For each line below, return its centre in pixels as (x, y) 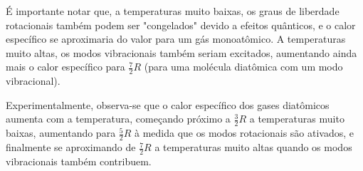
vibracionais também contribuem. (79, 161)
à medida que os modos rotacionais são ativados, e (244, 133)
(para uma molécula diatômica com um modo (243, 67)
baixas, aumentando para (61, 133)
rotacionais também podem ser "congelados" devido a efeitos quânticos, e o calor (181, 25)
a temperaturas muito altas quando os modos (253, 147)
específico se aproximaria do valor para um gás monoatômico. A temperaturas (176, 39)
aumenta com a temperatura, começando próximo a (118, 119)
